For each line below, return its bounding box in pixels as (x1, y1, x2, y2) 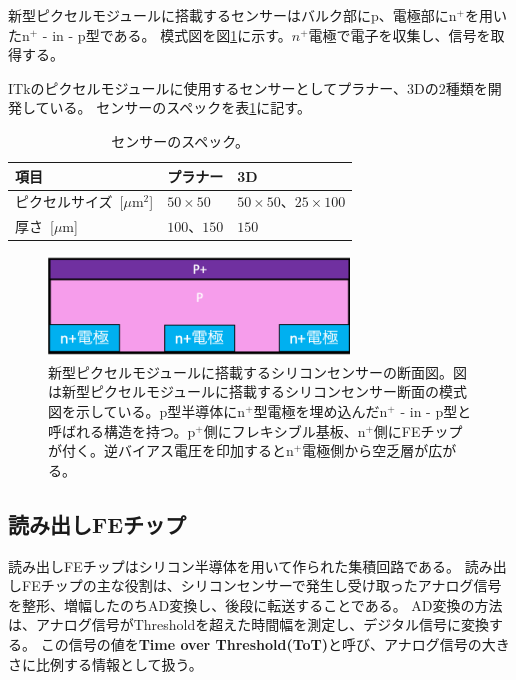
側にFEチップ (373, 420, 463, 441)
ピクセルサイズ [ (15, 191, 124, 212)
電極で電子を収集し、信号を (308, 24, 491, 45)
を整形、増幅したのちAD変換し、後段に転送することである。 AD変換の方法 (8, 594, 503, 615)
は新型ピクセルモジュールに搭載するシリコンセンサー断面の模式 (48, 381, 468, 402)
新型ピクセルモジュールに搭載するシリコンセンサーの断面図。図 (48, 361, 468, 382)
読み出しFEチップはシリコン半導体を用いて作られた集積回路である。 (8, 555, 461, 576)
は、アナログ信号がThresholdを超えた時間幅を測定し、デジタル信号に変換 (8, 614, 490, 635)
